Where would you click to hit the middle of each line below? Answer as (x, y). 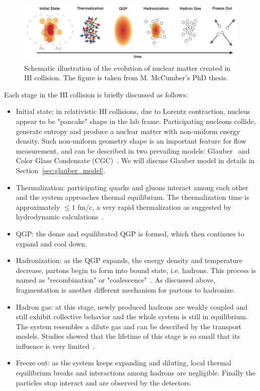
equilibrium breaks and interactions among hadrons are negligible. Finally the (136, 373)
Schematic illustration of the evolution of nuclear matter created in (127, 68)
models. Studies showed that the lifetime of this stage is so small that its (128, 336)
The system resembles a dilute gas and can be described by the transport (129, 326)
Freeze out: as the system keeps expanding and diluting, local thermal (123, 363)
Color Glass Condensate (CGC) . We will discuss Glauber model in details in (135, 160)
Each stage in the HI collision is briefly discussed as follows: (96, 94)
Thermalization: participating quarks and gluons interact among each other (132, 187)
